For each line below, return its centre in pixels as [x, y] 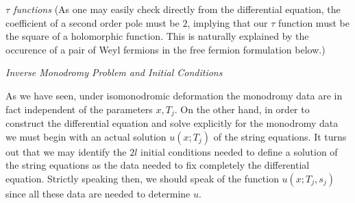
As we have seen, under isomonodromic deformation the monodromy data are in [174, 95]
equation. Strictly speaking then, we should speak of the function [142, 178]
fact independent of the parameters [79, 109]
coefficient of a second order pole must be [93, 22]
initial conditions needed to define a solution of [239, 151]
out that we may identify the [66, 151]
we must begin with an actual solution [86, 136]
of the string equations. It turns [280, 136]
